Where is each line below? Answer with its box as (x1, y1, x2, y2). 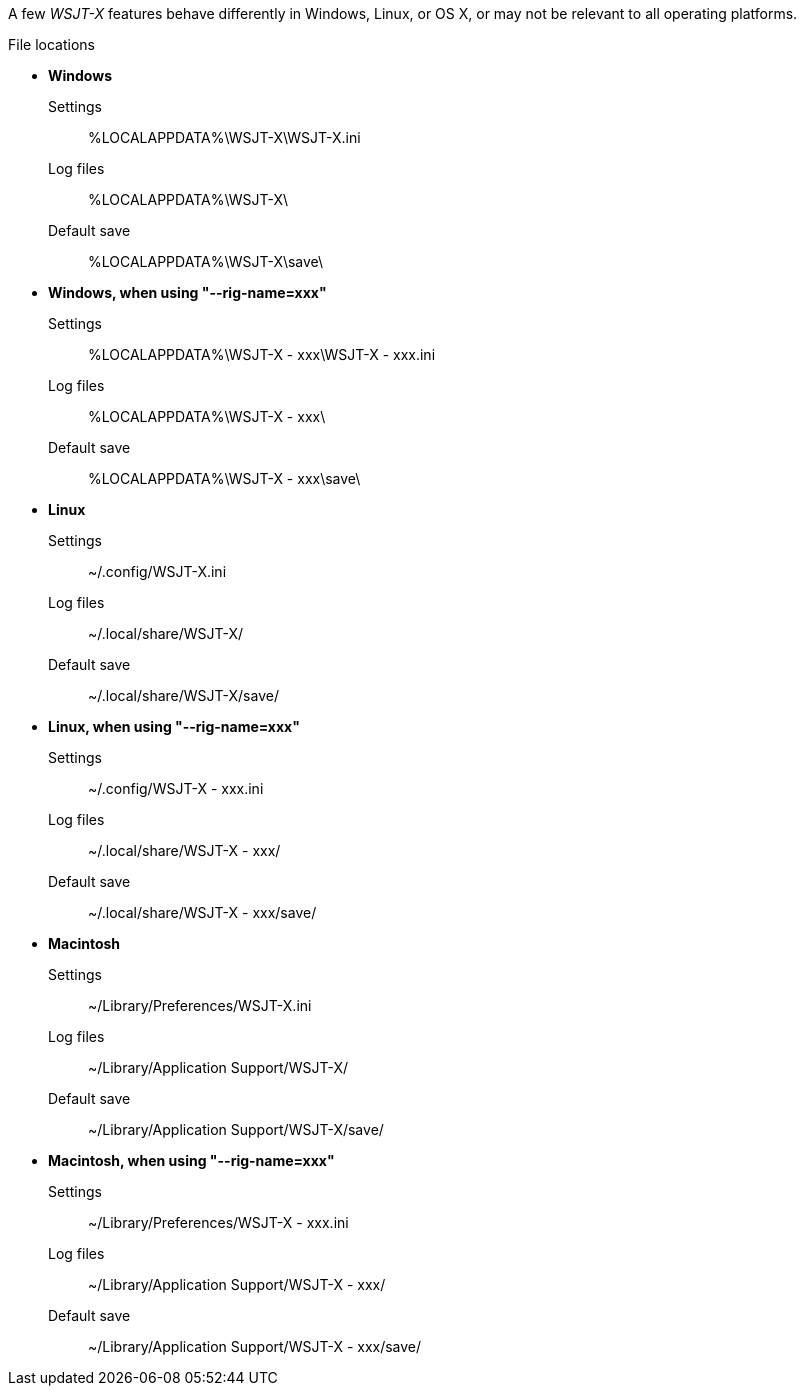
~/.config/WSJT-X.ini (88, 563, 227, 580)
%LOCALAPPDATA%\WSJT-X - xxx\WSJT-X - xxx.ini (88, 346, 436, 363)
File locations (8, 36, 95, 53)
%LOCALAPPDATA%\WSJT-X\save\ (88, 253, 324, 270)
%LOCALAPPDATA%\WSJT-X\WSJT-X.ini (88, 129, 361, 146)
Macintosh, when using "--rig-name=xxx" (48, 1152, 335, 1169)
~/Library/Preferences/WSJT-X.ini (88, 997, 312, 1014)
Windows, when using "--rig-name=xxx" (48, 284, 327, 301)
